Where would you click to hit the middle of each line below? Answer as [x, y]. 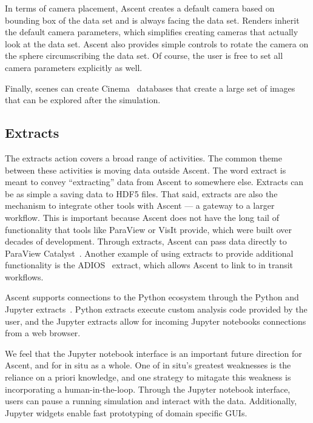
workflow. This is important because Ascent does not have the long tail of [142, 217]
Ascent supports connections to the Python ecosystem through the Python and [152, 297]
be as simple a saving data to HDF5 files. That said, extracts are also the [141, 193]
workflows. [24, 276]
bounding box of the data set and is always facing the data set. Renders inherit [152, 20]
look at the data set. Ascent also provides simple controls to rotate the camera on [157, 43]
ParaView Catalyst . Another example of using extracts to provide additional [149, 253]
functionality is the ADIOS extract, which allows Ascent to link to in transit [149, 265]
